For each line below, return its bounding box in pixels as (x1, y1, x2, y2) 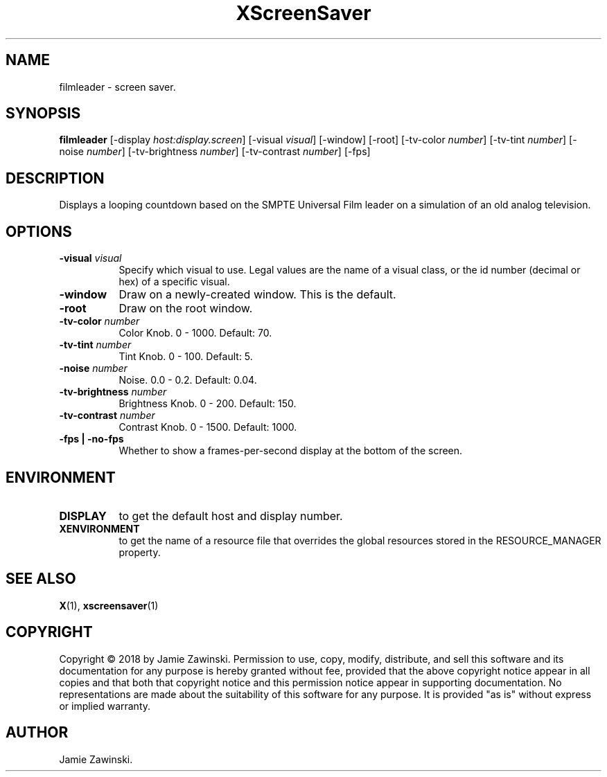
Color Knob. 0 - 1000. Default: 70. (118, 327, 272, 339)
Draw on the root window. (118, 301, 253, 316)
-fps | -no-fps (59, 433, 124, 445)
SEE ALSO (6, 570, 76, 588)
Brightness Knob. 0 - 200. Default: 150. (118, 398, 297, 410)
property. (118, 546, 161, 558)
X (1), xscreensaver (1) (59, 599, 159, 611)
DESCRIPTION (6, 169, 105, 187)
